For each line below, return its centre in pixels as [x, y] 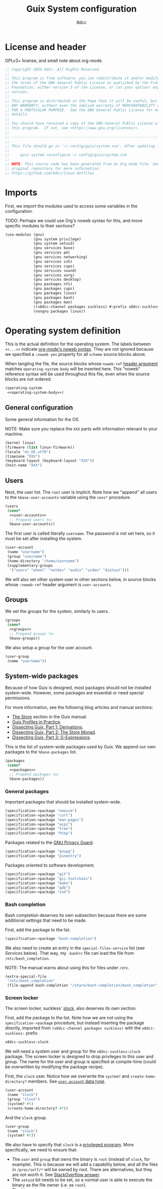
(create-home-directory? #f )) [38, 1108]
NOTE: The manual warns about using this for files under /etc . [67, 967]
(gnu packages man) [53, 302]
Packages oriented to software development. [50, 865]
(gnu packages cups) [54, 289]
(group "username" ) [27, 557]
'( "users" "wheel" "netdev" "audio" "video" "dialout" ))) [69, 570]
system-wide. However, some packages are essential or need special [74, 693]
